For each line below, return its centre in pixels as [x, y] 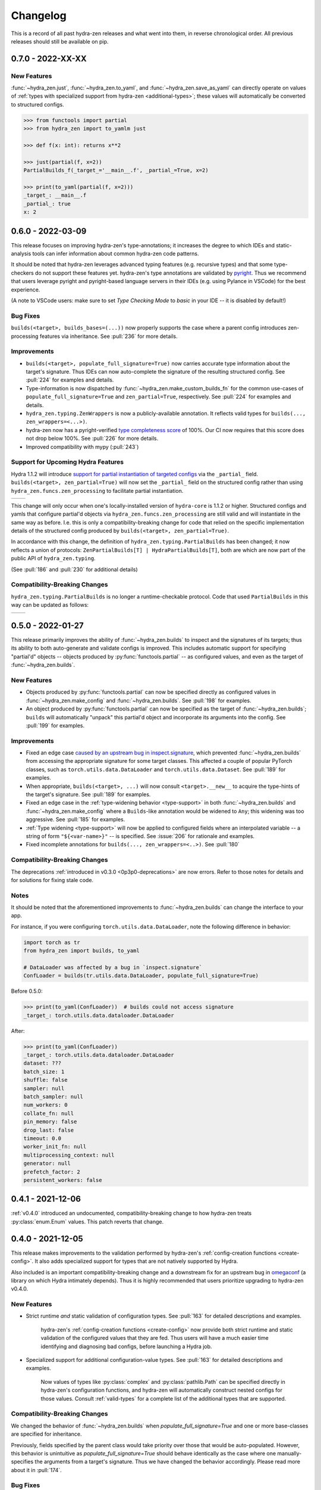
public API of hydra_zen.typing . [53, 558]
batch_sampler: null [53, 1097]
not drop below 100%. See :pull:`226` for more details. [92, 439]
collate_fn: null [49, 1113]
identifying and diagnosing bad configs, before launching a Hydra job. [126, 1346]
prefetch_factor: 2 [52, 1172]
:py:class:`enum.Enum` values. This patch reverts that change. [87, 1221]
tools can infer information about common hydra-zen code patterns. [116, 254]
